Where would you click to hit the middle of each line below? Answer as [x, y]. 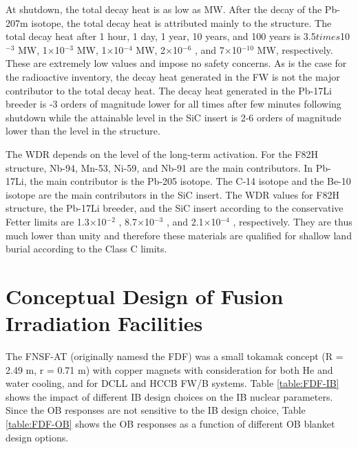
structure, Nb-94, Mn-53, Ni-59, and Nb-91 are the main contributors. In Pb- [168, 167]
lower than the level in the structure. [83, 131]
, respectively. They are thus [293, 221]
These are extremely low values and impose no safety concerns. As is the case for [176, 63]
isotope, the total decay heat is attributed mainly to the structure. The [181, 22]
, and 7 [209, 49]
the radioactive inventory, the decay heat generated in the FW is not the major [173, 76]
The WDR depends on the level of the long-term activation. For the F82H [162, 153]
